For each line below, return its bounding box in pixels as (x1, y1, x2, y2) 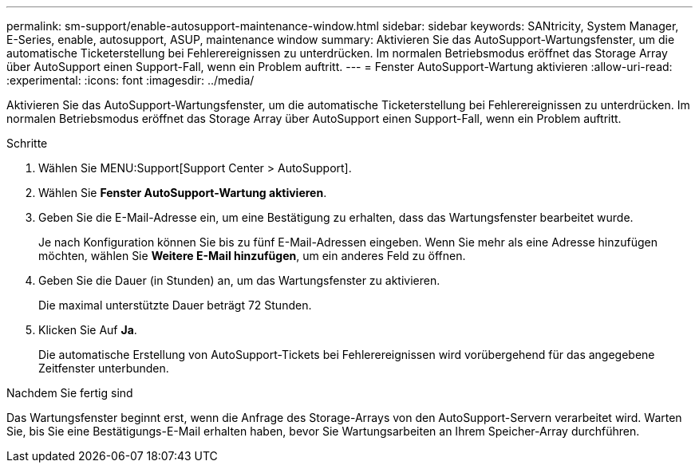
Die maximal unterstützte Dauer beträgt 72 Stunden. (38, 298, 312, 312)
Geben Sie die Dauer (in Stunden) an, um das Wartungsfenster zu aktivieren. (38, 274, 440, 287)
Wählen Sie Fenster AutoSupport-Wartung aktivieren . (38, 186, 327, 199)
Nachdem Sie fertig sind (6, 386, 133, 400)
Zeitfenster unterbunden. (38, 361, 169, 375)
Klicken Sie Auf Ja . (38, 323, 137, 337)
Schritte (6, 136, 48, 150)
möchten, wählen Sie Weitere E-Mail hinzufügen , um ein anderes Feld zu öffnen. (38, 249, 466, 262)
